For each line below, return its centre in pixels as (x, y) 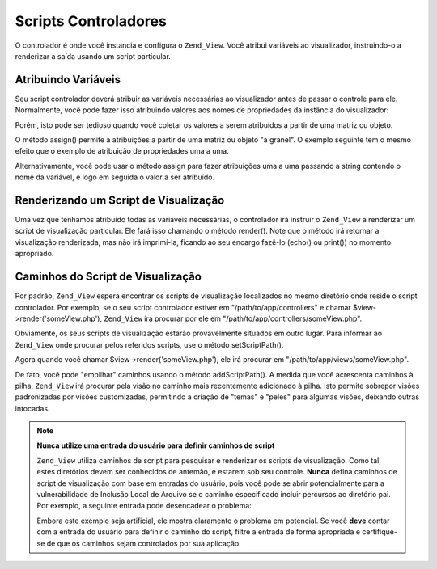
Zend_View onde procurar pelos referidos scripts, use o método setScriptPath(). (149, 344)
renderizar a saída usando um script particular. (93, 56)
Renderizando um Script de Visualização (120, 200)
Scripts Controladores (91, 21)
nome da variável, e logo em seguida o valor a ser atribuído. (115, 177)
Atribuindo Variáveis (68, 80)
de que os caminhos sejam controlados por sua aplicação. (144, 543)
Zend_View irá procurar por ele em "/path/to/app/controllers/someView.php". (233, 318)
